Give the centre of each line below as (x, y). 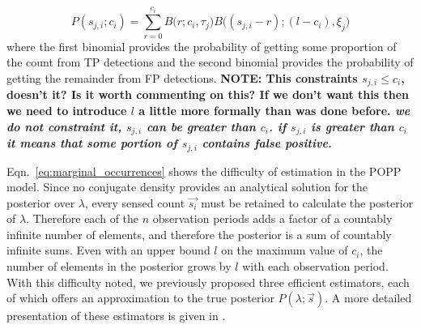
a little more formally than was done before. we (274, 110)
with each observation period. (315, 266)
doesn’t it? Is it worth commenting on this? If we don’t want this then (208, 94)
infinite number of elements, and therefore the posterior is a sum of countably (199, 234)
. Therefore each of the (83, 218)
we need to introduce (67, 110)
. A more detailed (368, 298)
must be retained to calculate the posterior (307, 202)
